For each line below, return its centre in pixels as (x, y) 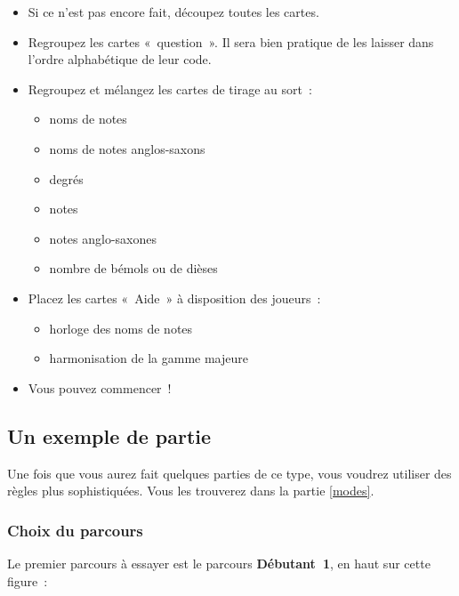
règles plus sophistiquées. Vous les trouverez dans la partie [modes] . (191, 491)
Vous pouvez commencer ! (100, 387)
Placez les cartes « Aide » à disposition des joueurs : (174, 298)
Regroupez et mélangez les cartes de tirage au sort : (170, 89)
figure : (28, 580)
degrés (66, 178)
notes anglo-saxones (103, 238)
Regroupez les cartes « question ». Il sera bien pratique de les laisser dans (231, 41)
